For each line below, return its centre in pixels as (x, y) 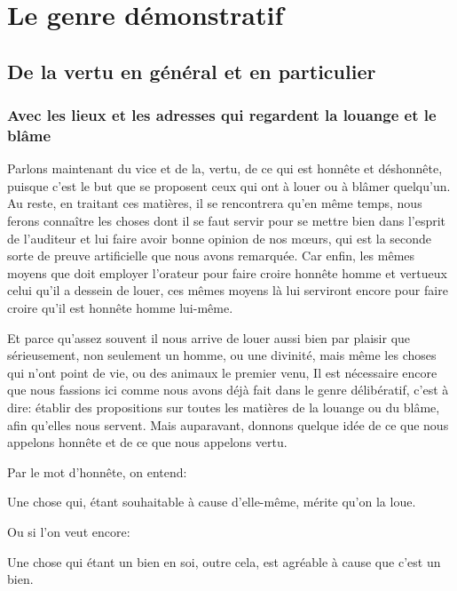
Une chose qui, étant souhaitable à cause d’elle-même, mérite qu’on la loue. (212, 502)
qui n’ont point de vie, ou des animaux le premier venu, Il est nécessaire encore (222, 372)
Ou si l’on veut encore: (69, 531)
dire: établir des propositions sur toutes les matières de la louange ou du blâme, (224, 407)
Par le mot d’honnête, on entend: (97, 471)
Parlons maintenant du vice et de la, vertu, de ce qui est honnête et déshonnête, (225, 168)
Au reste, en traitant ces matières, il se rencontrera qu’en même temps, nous (215, 203)
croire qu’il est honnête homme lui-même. (120, 308)
